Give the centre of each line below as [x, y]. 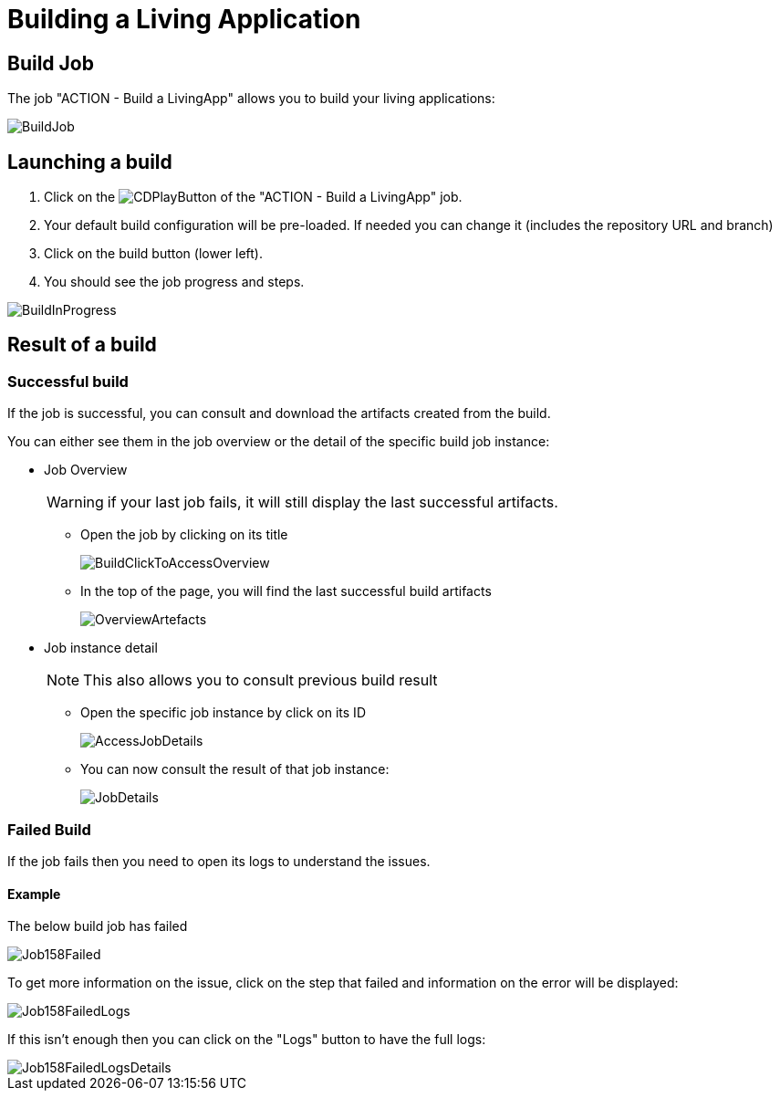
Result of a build [82, 345]
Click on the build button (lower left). [153, 254]
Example [34, 894]
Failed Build [49, 829]
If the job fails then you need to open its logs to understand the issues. [219, 861]
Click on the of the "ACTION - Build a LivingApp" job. [253, 197]
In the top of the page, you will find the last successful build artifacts [286, 591]
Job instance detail [101, 648]
